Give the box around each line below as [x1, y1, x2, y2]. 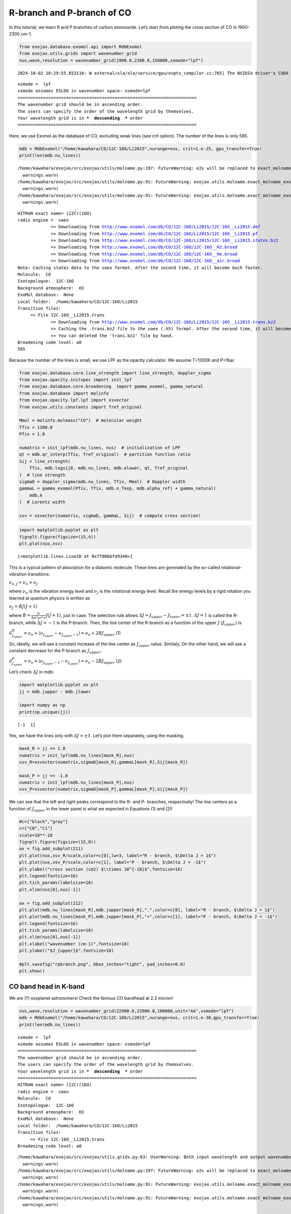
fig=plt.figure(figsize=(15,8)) [19, 839, 97, 844]
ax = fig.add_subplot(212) [19, 900, 83, 906]
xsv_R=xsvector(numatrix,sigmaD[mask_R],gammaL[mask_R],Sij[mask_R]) [19, 759, 188, 765]
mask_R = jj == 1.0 [19, 746, 65, 751]
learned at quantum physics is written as [9, 595, 90, 601]
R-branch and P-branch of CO [9, 7, 132, 18]
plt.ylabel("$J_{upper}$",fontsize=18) [19, 948, 114, 954]
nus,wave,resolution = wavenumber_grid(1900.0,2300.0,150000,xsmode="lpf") [19, 57, 204, 63]
